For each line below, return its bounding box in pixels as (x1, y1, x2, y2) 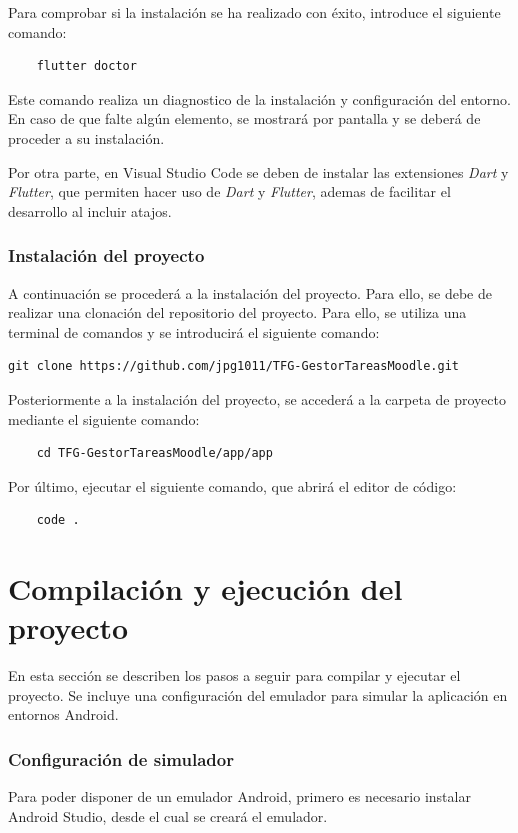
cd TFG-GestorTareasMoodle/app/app (36, 446, 273, 461)
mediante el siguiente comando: (8, 408, 200, 429)
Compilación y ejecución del (8, 568, 403, 609)
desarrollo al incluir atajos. (8, 200, 172, 221)
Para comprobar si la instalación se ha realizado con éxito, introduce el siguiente (8, 2, 501, 22)
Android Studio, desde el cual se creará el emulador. (8, 805, 328, 826)
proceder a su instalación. (8, 127, 165, 148)
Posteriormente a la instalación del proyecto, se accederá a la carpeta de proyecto (8, 388, 506, 409)
